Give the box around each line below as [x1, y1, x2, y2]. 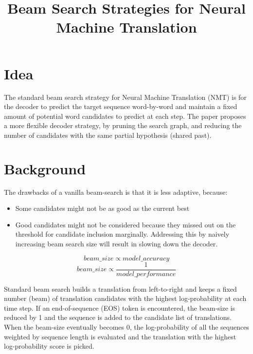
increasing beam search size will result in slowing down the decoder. [15, 238, 218, 248]
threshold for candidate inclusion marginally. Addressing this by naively [15, 229, 230, 239]
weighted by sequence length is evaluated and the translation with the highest [4, 331, 236, 341]
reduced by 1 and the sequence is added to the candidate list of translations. [4, 312, 232, 322]
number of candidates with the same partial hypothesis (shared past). [4, 130, 212, 140]
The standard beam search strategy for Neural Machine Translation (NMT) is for [4, 92, 247, 102]
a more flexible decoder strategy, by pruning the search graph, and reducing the [4, 120, 242, 130]
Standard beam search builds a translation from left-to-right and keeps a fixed [4, 283, 237, 294]
